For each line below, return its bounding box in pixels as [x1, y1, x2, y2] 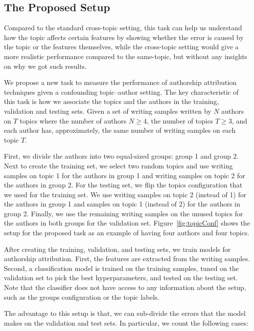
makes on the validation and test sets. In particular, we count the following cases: [4, 317, 249, 328]
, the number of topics [146, 115, 213, 125]
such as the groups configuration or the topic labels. [4, 291, 160, 302]
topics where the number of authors [20, 115, 127, 125]
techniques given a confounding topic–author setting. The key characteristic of [4, 86, 239, 97]
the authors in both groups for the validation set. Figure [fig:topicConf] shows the [4, 218, 250, 228]
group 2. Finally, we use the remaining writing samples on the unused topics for [4, 208, 243, 218]
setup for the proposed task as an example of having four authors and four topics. [4, 228, 250, 238]
